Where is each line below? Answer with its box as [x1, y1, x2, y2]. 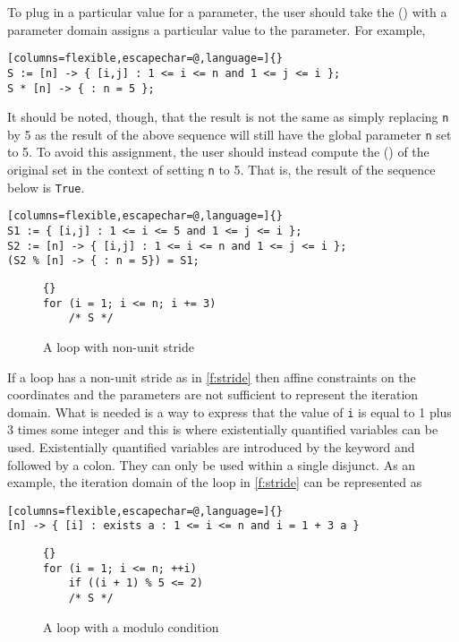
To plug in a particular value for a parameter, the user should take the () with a [7, 3, 447, 21]
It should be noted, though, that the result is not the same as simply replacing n [7, 107, 449, 126]
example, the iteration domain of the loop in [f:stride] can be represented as [7, 473, 422, 492]
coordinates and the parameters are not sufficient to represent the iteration [7, 385, 419, 404]
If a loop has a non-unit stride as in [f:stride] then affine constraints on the [7, 367, 416, 386]
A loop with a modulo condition [43, 617, 219, 636]
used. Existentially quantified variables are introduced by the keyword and [7, 438, 415, 456]
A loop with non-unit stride [43, 337, 194, 355]
